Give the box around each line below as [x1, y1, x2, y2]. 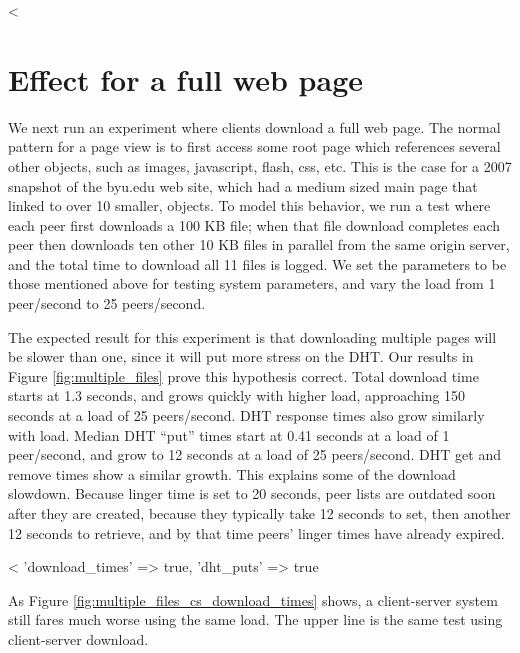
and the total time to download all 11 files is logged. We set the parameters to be [8, 253, 507, 274]
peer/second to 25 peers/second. [8, 293, 206, 314]
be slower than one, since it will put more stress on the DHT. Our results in [8, 346, 474, 367]
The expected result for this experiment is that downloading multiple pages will [8, 326, 497, 347]
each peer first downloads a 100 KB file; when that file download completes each [8, 214, 501, 235]
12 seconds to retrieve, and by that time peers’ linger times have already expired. [8, 522, 505, 543]
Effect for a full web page [8, 58, 364, 99]
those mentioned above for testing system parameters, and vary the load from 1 [8, 273, 496, 294]
